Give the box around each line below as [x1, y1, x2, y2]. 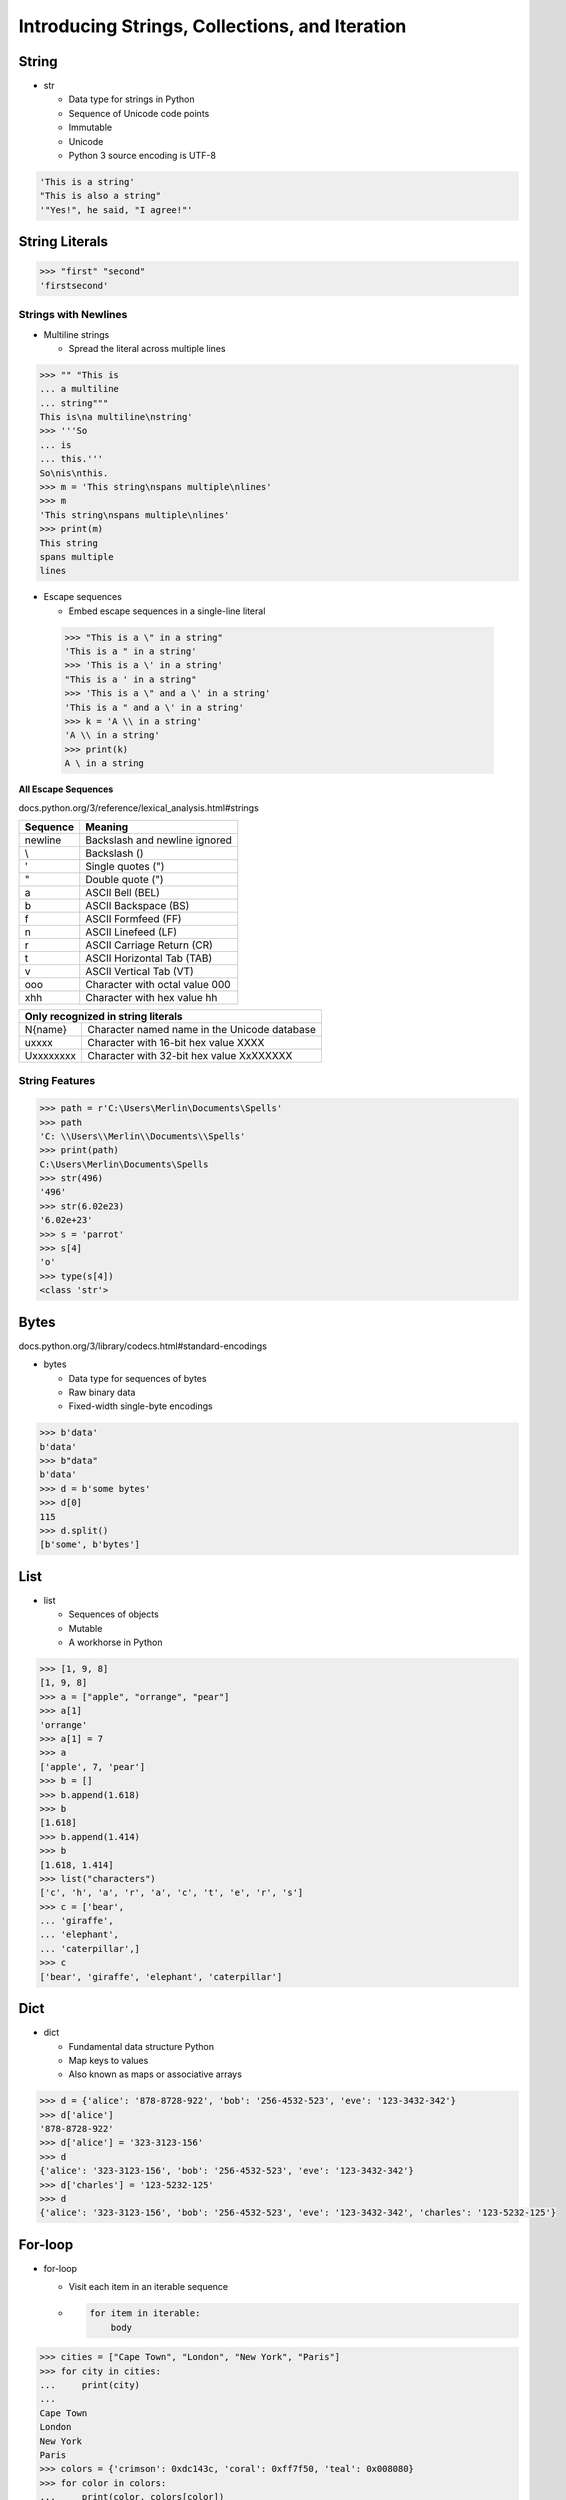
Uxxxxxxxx [24, 1048, 77, 1062]
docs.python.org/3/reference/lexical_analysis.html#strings [18, 801, 259, 814]
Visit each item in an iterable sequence [68, 2281, 229, 2293]
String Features [18, 1074, 96, 1088]
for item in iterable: [89, 2308, 201, 2319]
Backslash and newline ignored [85, 833, 232, 847]
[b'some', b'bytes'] [39, 1539, 140, 1550]
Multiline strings [43, 328, 110, 340]
